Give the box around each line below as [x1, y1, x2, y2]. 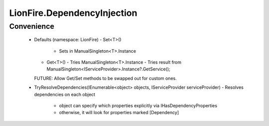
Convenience [9, 22, 55, 31]
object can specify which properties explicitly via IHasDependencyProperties [59, 102, 218, 109]
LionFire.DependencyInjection [9, 7, 137, 18]
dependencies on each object [34, 91, 96, 97]
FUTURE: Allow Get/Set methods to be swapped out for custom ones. [34, 75, 177, 81]
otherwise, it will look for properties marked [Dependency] [59, 110, 179, 116]
